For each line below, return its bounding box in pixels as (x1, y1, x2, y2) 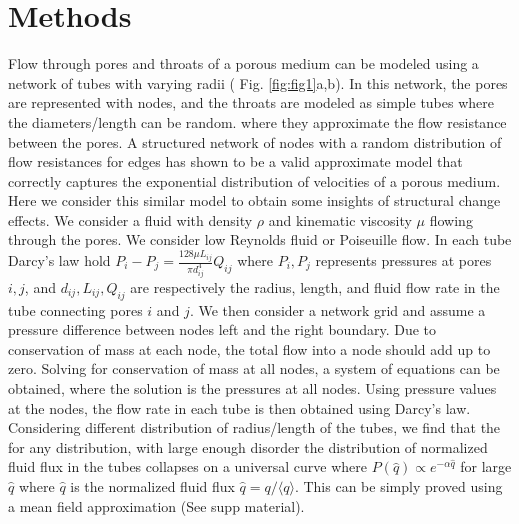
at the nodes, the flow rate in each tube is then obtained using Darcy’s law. (8, 397, 471, 418)
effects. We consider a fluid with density (8, 209, 253, 230)
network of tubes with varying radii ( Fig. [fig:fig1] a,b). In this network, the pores (8, 72, 508, 93)
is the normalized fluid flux (70, 476, 235, 497)
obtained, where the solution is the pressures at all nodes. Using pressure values (8, 378, 497, 399)
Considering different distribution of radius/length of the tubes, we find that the (8, 417, 501, 438)
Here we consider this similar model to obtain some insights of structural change (8, 190, 501, 211)
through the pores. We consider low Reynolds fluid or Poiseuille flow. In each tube (8, 229, 512, 250)
